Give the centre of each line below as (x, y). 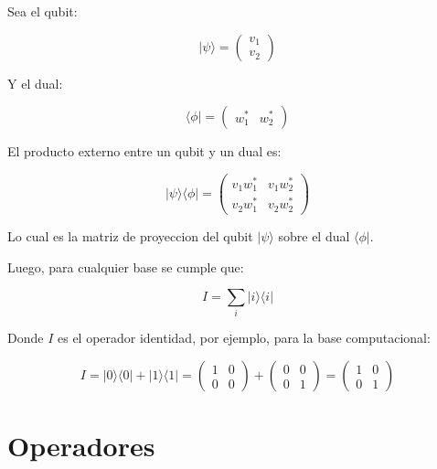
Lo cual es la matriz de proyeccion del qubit (130, 235)
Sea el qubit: (43, 11)
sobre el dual (314, 235)
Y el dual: (35, 83)
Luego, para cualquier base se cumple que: (126, 266)
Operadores (81, 446)
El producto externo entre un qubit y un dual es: (144, 151)
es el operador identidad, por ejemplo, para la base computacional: (244, 338)
